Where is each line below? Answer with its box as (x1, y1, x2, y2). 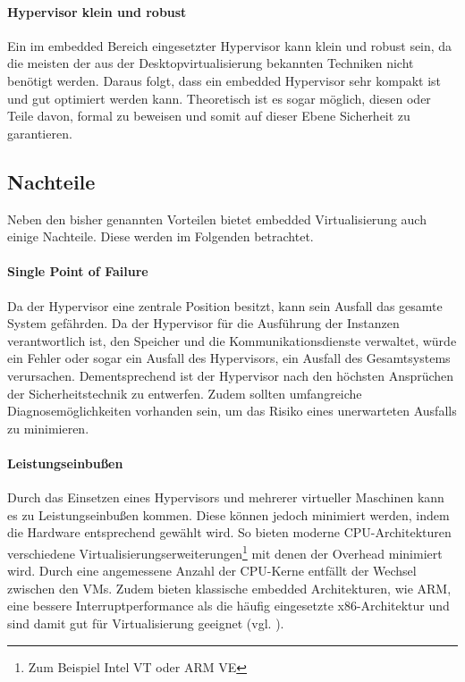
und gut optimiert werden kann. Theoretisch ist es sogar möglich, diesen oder (7, 88, 431, 107)
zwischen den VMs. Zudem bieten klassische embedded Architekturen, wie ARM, (7, 578, 452, 597)
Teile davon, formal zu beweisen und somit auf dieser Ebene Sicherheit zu (7, 106, 410, 125)
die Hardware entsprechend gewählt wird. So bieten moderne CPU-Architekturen (7, 523, 452, 542)
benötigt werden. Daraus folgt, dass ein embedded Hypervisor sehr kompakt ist (7, 71, 442, 89)
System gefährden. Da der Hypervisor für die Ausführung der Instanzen (7, 314, 400, 333)
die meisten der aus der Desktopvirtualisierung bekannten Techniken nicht (7, 54, 414, 72)
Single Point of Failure (7, 262, 148, 281)
